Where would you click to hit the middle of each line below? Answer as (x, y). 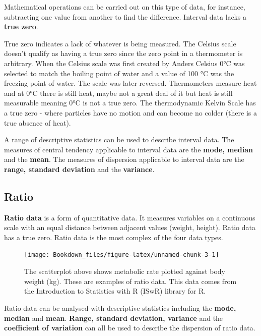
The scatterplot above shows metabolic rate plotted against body (125, 271)
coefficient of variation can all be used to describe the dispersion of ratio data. (130, 328)
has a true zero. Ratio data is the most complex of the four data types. (114, 237)
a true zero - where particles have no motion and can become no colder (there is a (130, 112)
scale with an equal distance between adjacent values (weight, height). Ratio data (130, 227)
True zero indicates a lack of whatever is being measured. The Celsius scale (120, 43)
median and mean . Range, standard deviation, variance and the (114, 318)
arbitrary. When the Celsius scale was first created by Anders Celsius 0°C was (124, 63)
